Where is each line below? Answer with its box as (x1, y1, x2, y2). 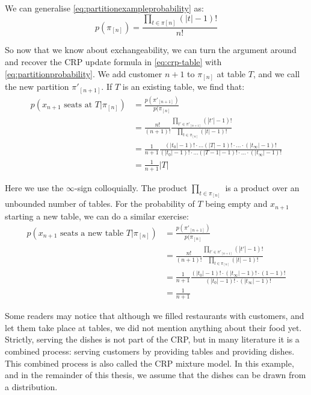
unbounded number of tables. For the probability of (5, 197, 195, 210)
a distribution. (5, 380, 58, 393)
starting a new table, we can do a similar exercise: (5, 209, 189, 222)
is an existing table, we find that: (122, 80, 245, 93)
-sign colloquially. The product (74, 181, 188, 194)
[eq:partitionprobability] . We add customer (5, 67, 162, 80)
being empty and (205, 197, 268, 210)
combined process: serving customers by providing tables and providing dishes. (5, 345, 295, 358)
